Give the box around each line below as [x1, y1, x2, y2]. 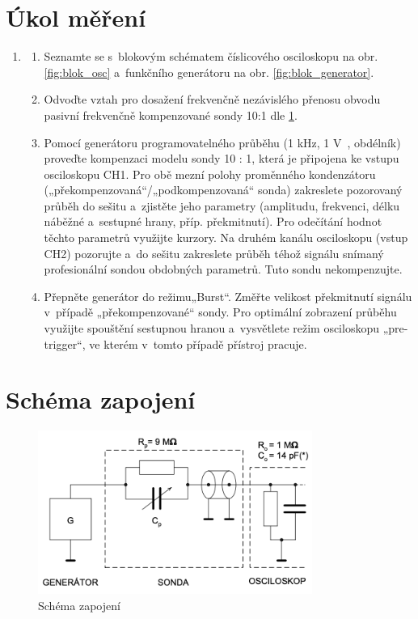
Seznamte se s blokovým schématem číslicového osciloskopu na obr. [44, 48, 378, 65]
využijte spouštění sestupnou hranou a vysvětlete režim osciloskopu [44, 320, 379, 337]
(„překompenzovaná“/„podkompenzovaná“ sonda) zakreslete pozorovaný [44, 181, 403, 198]
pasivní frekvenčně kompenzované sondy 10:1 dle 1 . [44, 106, 298, 123]
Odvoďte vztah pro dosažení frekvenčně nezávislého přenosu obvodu [44, 91, 381, 108]
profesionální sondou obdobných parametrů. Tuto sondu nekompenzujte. [44, 261, 403, 278]
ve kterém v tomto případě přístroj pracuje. [89, 335, 307, 352]
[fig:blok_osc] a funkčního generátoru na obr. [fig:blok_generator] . [44, 63, 374, 80]
